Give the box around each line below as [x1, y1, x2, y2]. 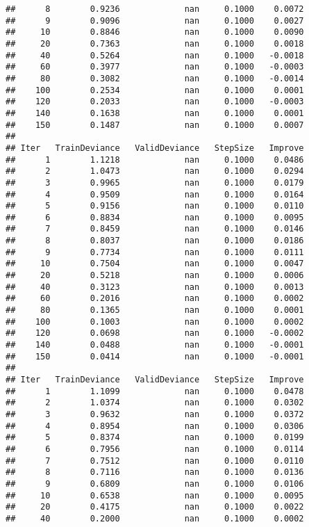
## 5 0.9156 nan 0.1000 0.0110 [6, 201, 304, 211]
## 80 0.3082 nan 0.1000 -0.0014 [6, 73, 304, 83]
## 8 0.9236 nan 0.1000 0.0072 [6, 4, 304, 14]
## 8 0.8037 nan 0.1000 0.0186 [6, 236, 304, 246]
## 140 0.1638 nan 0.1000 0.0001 [6, 108, 304, 118]
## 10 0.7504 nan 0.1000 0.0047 [6, 259, 304, 269]
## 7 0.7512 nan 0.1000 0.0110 [6, 455, 304, 466]
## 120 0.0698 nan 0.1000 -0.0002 [6, 328, 304, 339]
